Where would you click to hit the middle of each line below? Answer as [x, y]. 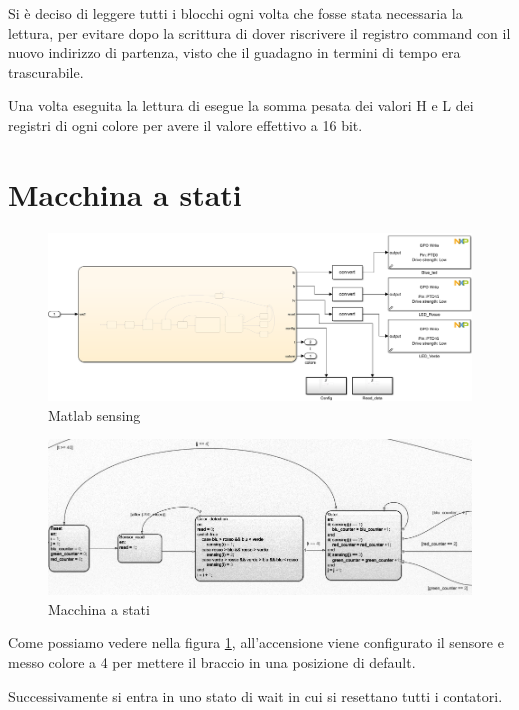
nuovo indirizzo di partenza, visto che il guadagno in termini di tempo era [234, 52]
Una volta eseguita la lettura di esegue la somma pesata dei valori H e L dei [241, 105]
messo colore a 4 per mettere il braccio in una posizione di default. [212, 661]
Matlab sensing [94, 414]
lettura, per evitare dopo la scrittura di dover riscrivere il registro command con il [259, 32]
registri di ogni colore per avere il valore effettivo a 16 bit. [185, 124]
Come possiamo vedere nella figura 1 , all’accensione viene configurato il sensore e [256, 642]
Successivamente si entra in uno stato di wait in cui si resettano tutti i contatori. [255, 695]
